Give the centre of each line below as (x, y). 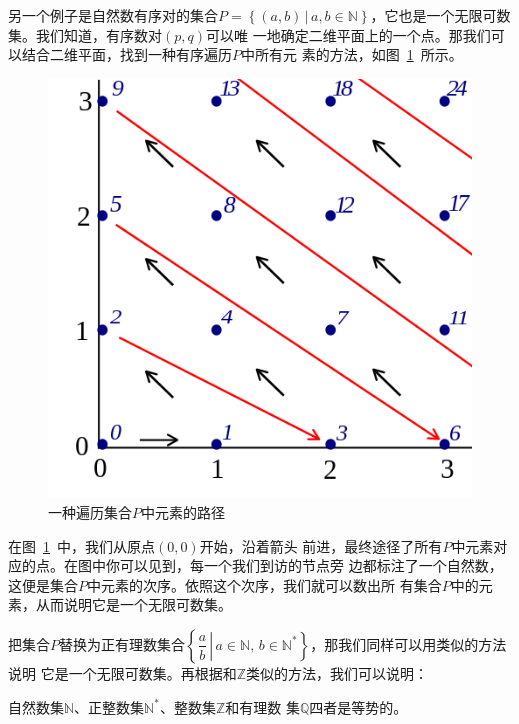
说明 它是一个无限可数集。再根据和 (122, 672)
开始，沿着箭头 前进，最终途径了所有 (321, 545)
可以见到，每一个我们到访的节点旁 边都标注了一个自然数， (311, 565)
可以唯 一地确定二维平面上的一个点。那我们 (348, 34)
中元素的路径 (183, 512)
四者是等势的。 (358, 706)
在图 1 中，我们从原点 (81, 545)
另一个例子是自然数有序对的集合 (113, 15)
